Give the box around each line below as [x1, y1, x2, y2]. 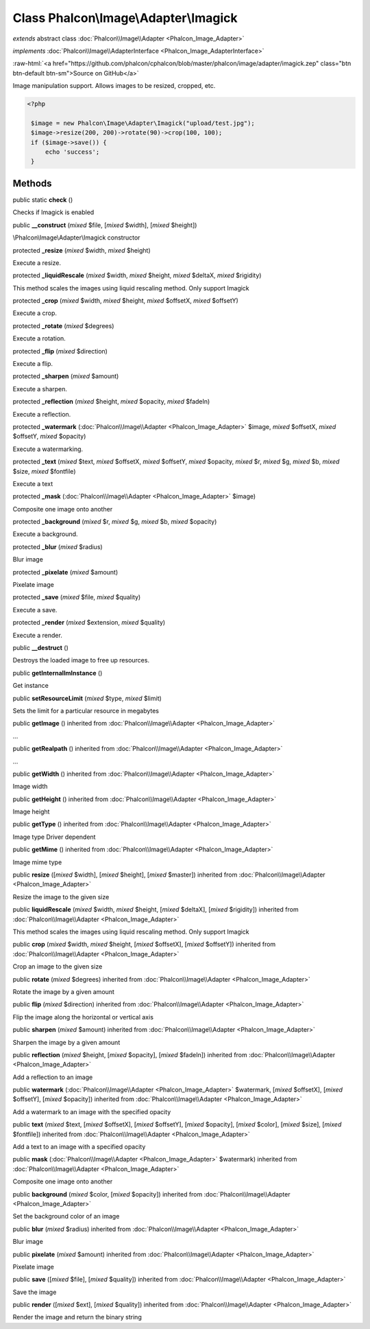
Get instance [12, 682, 49, 690]
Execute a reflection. [12, 410, 71, 418]
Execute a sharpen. [12, 384, 68, 393]
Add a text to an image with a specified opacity [12, 1143, 146, 1151]
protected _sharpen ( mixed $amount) [12, 372, 119, 380]
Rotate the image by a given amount [12, 987, 114, 995]
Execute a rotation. [12, 334, 66, 343]
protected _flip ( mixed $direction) [12, 347, 108, 355]
